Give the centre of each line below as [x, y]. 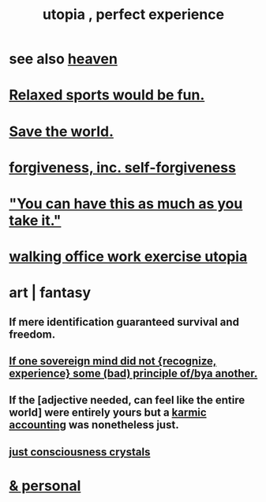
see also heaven [63, 59]
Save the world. [61, 131]
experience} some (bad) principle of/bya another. [133, 374]
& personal [45, 486]
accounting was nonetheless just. [94, 425]
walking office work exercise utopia [128, 257]
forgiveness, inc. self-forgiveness [122, 167]
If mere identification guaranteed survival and [124, 322]
